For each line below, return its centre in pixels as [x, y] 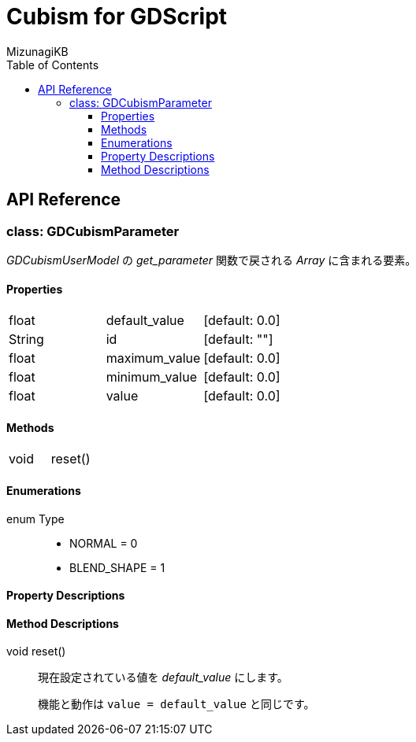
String [26, 340]
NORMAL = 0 [104, 543]
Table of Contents [53, 65]
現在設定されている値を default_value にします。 [163, 677]
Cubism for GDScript [117, 17]
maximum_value [153, 358]
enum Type [35, 519]
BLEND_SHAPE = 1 [117, 567]
